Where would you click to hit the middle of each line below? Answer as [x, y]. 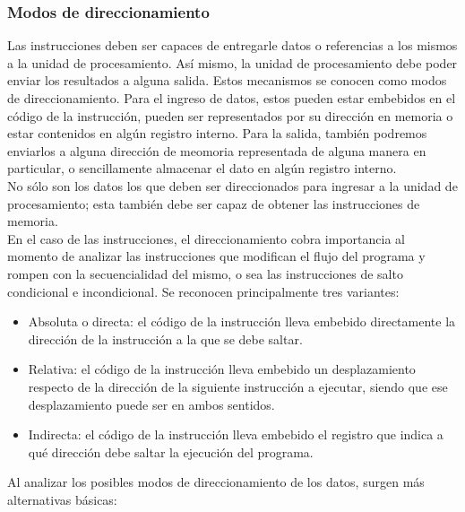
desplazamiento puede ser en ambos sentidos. [151, 404]
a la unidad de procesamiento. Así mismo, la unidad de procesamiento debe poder [232, 62]
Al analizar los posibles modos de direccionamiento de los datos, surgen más [216, 482]
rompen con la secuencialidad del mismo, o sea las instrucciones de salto [205, 273]
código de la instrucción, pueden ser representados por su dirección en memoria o [230, 115]
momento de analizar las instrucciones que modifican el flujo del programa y [216, 256]
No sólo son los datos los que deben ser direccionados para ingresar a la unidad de [232, 185]
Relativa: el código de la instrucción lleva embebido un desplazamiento [222, 369]
